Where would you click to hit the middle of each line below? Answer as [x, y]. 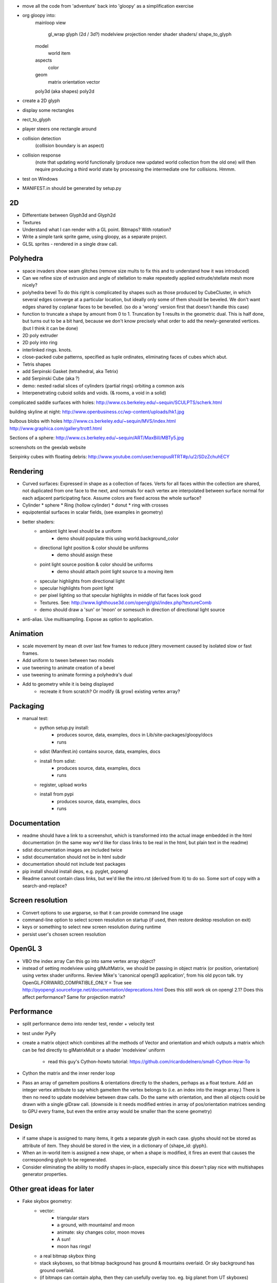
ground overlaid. [57, 1270]
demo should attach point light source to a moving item [115, 572]
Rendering [26, 471]
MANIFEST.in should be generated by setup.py [72, 188]
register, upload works [63, 785]
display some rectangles [48, 110]
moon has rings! [74, 1247]
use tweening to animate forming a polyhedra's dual [77, 674]
